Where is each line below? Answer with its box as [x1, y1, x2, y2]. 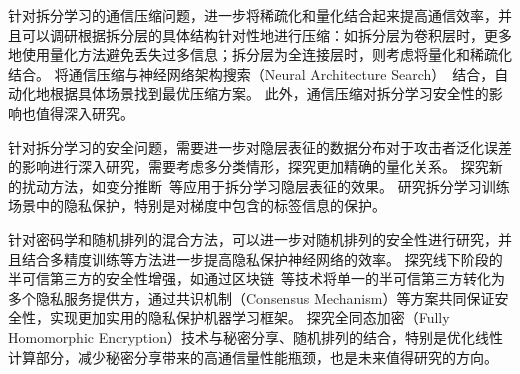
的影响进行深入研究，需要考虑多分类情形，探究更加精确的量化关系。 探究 [8, 156, 489, 177]
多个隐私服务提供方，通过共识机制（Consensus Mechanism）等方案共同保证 [8, 287, 495, 308]
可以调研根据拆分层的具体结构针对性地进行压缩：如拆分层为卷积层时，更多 [21, 24, 512, 45]
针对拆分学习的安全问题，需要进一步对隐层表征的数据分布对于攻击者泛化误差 [8, 136, 512, 157]
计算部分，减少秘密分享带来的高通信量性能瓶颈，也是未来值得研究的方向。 [8, 346, 498, 367]
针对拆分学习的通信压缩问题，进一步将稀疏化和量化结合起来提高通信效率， [8, 5, 498, 25]
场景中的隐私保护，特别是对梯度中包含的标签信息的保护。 [8, 195, 386, 216]
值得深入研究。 [35, 102, 134, 123]
